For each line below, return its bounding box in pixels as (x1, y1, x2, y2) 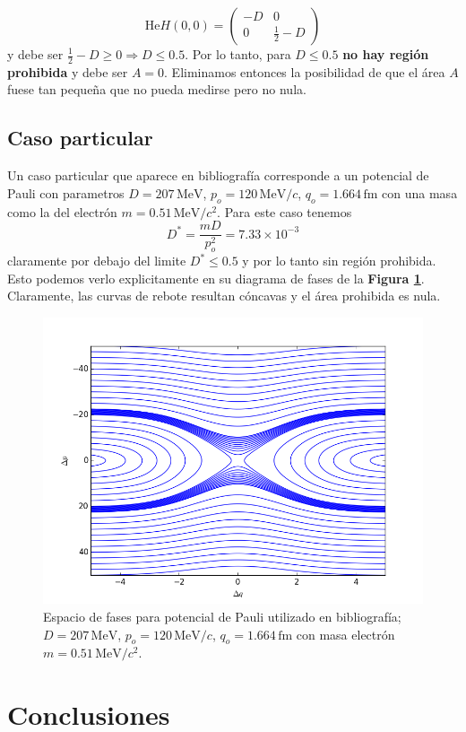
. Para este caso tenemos (217, 202, 352, 221)
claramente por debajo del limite (7, 251, 186, 270)
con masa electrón (296, 624, 395, 643)
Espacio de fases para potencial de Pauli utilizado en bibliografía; (43, 607, 401, 625)
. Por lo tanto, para (185, 45, 291, 63)
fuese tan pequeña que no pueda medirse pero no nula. (7, 80, 306, 99)
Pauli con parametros (7, 183, 125, 202)
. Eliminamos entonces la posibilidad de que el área (164, 62, 445, 81)
